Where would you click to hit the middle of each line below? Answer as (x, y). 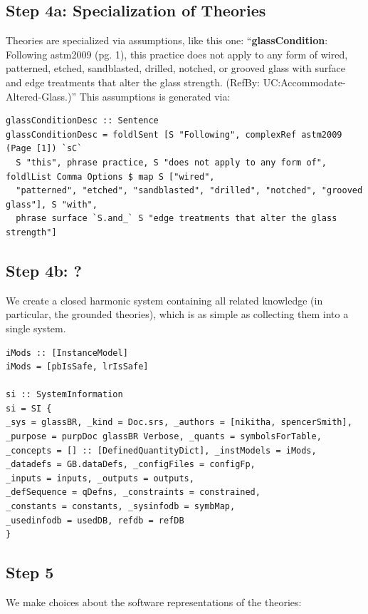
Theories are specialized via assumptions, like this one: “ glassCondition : (167, 40)
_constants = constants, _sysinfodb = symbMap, (121, 507)
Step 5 (30, 572)
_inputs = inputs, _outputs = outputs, (100, 478)
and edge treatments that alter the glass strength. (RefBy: (133, 82)
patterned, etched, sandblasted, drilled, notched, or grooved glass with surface (175, 68)
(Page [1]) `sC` (44, 149)
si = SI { (29, 408)
